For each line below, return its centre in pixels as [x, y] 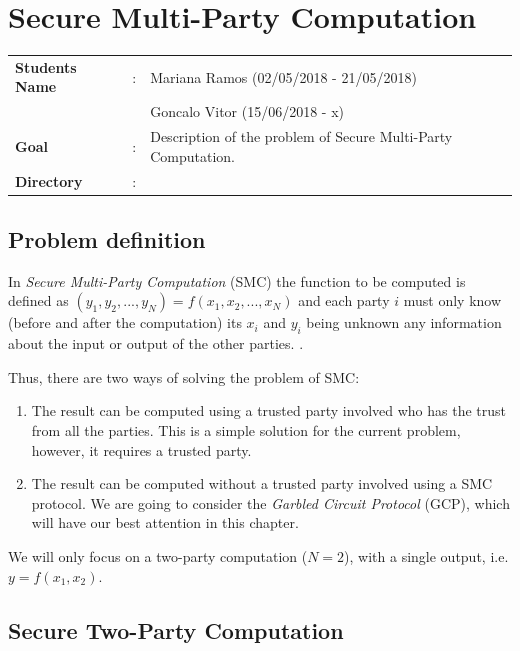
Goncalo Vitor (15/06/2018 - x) [247, 111]
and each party [344, 300]
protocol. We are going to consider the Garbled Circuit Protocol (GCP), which [270, 502]
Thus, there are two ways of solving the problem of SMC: [184, 376]
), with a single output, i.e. [426, 556]
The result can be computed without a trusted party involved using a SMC [262, 483]
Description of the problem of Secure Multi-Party [301, 136]
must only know [452, 300]
